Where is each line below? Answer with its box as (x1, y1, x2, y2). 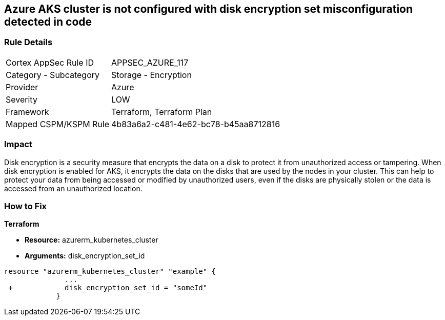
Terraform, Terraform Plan (111, 106, 212, 117)
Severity (6, 94, 37, 105)
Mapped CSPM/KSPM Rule (6, 118, 110, 129)
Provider (6, 82, 38, 92)
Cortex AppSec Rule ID (6, 57, 94, 68)
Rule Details (4, 37, 53, 48)
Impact (4, 139, 33, 150)
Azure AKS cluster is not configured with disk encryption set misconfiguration (4, 3, 413, 15)
